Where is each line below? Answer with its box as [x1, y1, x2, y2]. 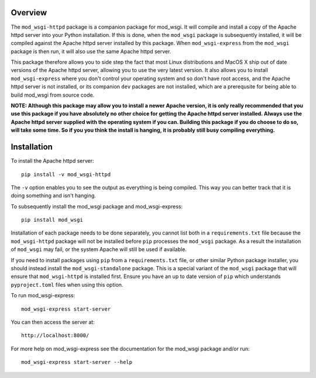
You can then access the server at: [11, 318, 95, 325]
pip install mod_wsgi [21, 217, 83, 224]
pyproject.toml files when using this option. [11, 281, 123, 288]
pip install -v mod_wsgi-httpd [21, 171, 111, 178]
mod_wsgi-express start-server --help [21, 359, 133, 366]
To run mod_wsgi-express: [11, 292, 75, 299]
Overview [11, 8, 47, 18]
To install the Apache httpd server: [11, 157, 94, 164]
